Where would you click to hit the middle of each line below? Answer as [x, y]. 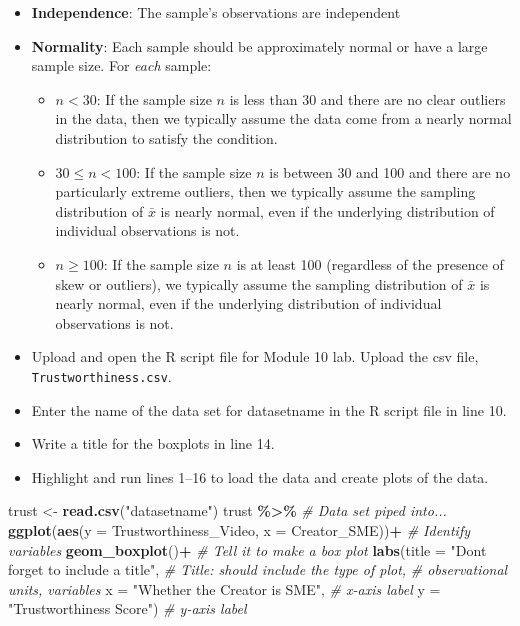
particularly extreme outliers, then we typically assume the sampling [265, 191]
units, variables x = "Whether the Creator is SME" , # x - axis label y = [224, 588]
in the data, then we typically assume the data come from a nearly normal [283, 118]
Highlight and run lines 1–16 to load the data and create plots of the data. [260, 476]
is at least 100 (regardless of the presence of [370, 263]
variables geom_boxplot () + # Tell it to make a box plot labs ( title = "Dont [247, 549]
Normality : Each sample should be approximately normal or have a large [259, 45]
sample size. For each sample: [121, 65]
